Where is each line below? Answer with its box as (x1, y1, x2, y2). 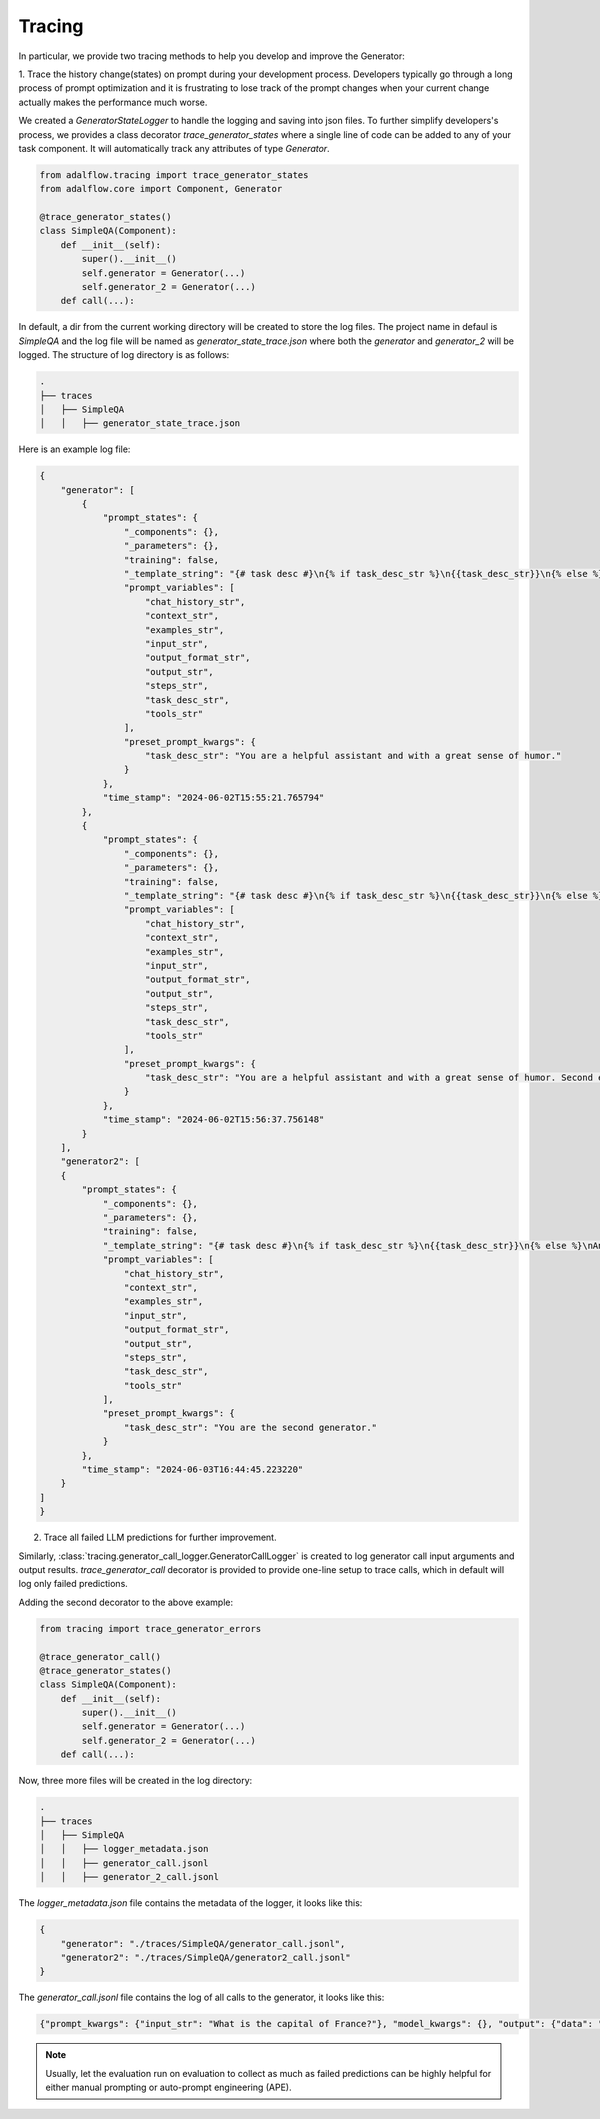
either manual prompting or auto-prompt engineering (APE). (45, 2081, 292, 2094)
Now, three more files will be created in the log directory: (18, 1775, 253, 1787)
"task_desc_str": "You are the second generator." (123, 1421, 378, 1433)
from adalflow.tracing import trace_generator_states (39, 169, 309, 180)
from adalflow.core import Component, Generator (39, 183, 283, 195)
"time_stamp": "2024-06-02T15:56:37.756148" (102, 1114, 325, 1125)
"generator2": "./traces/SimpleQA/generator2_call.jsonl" (60, 1951, 351, 1963)
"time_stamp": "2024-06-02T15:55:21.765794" (102, 792, 325, 804)
